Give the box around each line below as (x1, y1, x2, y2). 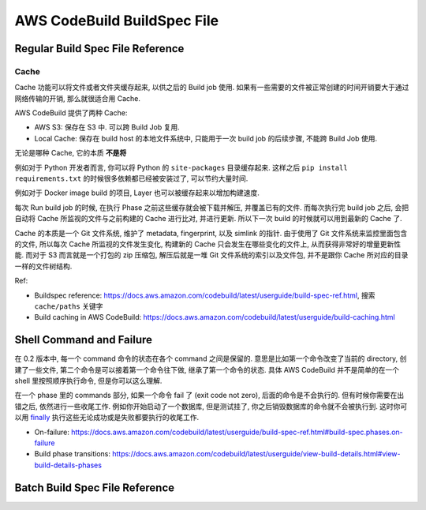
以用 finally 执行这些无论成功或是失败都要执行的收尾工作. (14, 413, 200, 422)
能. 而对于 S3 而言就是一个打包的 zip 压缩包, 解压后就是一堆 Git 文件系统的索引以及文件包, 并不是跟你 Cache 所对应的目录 (14, 250, 409, 260)
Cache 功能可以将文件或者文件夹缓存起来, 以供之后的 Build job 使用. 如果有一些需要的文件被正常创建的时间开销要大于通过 (14, 83, 409, 92)
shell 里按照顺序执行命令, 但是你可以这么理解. (14, 376, 163, 386)
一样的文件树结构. (14, 261, 73, 271)
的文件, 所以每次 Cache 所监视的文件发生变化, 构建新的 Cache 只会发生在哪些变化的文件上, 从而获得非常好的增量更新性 (14, 239, 402, 249)
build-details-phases (34, 460, 103, 470)
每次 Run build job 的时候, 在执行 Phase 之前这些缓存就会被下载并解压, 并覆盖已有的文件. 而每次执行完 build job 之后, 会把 (14, 202, 409, 212)
